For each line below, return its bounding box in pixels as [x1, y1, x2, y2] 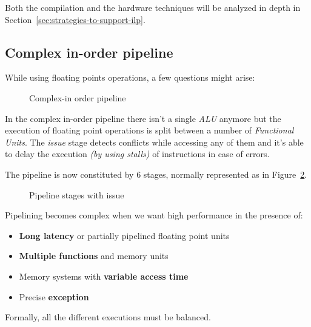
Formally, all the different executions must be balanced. [5, 311, 211, 323]
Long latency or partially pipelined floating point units [19, 229, 230, 241]
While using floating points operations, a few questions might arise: [5, 71, 255, 84]
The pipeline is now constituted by [5, 167, 134, 180]
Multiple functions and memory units [19, 249, 169, 262]
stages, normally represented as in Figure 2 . [143, 167, 307, 180]
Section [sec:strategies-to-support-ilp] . [5, 13, 145, 25]
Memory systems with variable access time [19, 269, 189, 282]
